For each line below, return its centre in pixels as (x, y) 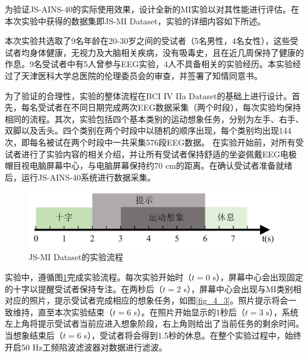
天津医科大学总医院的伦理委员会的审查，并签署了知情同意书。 (142, 75)
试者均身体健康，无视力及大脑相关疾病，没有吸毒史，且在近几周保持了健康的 (154, 52)
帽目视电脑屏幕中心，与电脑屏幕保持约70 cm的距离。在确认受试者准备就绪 (149, 165)
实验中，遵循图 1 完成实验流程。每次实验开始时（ (98, 277)
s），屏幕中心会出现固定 (258, 277)
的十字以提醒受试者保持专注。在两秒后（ (84, 288)
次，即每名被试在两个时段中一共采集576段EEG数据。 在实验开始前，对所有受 (154, 142)
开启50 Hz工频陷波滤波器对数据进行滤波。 (86, 347)
